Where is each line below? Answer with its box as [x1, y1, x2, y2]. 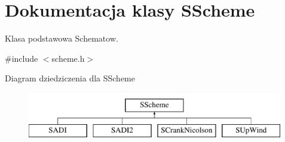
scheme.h [51, 52, 85, 64]
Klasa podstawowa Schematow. [5, 32, 118, 45]
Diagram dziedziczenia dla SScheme [5, 72, 135, 84]
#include [5, 52, 38, 64]
